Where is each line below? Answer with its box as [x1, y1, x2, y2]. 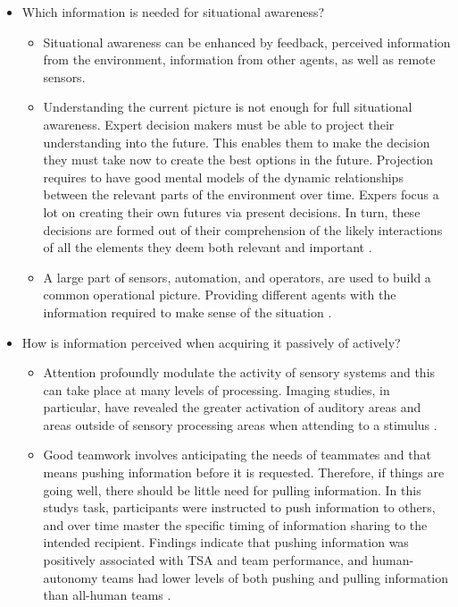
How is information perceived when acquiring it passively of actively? [21, 333, 401, 351]
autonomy [43, 568, 98, 586]
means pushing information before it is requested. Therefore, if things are [43, 463, 445, 482]
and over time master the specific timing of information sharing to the [43, 515, 428, 534]
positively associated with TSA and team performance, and [43, 551, 369, 569]
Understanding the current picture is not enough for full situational [43, 97, 412, 116]
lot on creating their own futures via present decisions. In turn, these [43, 202, 421, 221]
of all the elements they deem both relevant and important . [43, 238, 372, 257]
